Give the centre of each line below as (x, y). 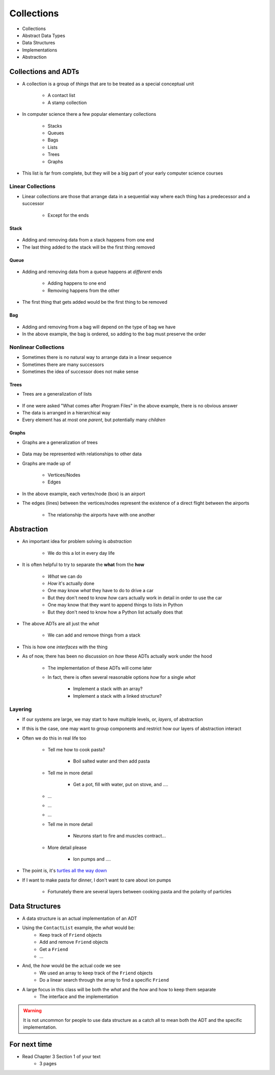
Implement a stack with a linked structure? (117, 696)
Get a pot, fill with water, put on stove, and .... (121, 785)
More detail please (67, 847)
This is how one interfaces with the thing (65, 647)
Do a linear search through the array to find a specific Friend (104, 980)
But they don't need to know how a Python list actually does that (115, 612)
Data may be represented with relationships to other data (82, 454)
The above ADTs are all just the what (61, 624)
